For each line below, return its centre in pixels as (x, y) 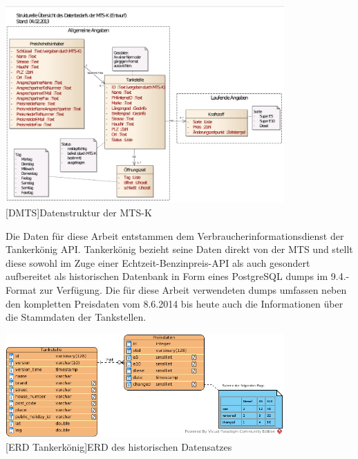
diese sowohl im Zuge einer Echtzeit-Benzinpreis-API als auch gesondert (158, 262)
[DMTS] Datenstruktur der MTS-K (79, 213)
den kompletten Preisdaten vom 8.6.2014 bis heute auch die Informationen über (175, 303)
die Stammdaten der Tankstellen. (76, 317)
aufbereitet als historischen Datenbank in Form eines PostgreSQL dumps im (167, 276)
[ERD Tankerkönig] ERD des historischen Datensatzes (119, 447)
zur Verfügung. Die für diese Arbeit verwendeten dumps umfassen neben (193, 290)
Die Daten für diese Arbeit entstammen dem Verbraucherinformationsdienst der (175, 235)
